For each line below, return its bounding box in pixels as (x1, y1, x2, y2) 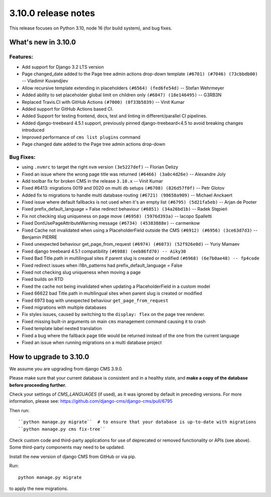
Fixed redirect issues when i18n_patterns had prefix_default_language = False (22, 262, 183, 268)
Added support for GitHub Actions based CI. (22, 106, 113, 112)
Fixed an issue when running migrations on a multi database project (22, 339, 162, 346)
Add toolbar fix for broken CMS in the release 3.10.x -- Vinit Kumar (22, 178, 163, 184)
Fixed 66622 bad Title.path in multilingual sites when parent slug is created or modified (22, 290, 203, 296)
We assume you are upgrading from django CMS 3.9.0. (9, 366, 123, 372)
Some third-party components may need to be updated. (9, 444, 125, 450)
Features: (9, 53, 34, 60)
